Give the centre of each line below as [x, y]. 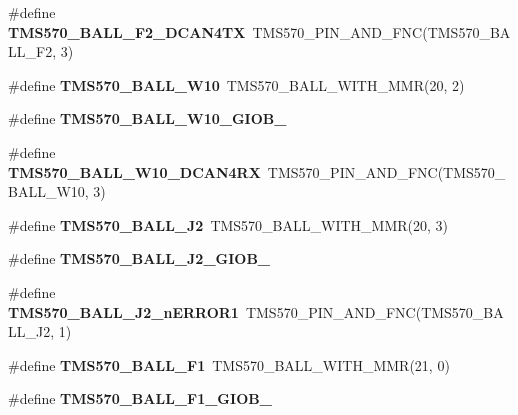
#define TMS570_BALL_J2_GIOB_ [139, 258]
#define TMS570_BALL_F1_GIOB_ [140, 398]
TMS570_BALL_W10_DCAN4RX [134, 171]
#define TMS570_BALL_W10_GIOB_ [147, 118]
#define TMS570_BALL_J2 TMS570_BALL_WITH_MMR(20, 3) [228, 224]
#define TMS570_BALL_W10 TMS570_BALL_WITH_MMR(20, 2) [236, 84]
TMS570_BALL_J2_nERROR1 [123, 311]
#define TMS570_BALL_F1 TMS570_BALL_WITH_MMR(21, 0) [229, 364]
